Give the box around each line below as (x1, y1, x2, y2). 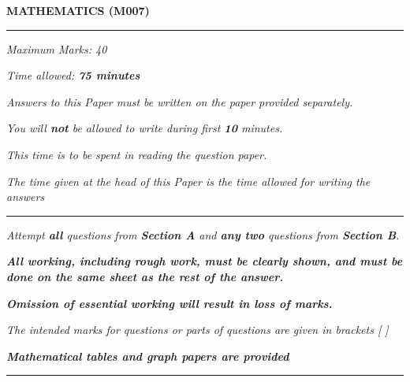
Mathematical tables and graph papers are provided (6, 347, 289, 364)
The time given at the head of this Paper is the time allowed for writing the (6, 172, 371, 189)
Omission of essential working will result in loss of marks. (6, 295, 333, 311)
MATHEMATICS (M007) (6, 2, 150, 18)
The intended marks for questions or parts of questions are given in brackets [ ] (6, 321, 389, 338)
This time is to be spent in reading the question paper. (6, 146, 267, 162)
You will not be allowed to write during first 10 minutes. (6, 120, 283, 136)
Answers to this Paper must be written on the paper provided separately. (6, 93, 353, 109)
